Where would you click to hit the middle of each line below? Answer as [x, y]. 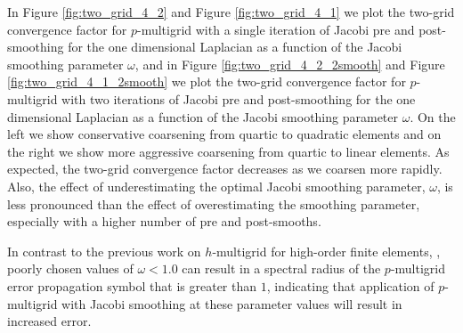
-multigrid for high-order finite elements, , [326, 251]
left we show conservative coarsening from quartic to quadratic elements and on [224, 134]
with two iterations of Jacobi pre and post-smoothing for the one [239, 98]
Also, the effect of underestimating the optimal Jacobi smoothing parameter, [216, 186]
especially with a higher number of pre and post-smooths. [164, 221]
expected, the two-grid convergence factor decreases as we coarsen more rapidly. [225, 169]
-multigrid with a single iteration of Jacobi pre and [276, 29]
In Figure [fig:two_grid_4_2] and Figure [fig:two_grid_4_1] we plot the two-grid [231, 12]
